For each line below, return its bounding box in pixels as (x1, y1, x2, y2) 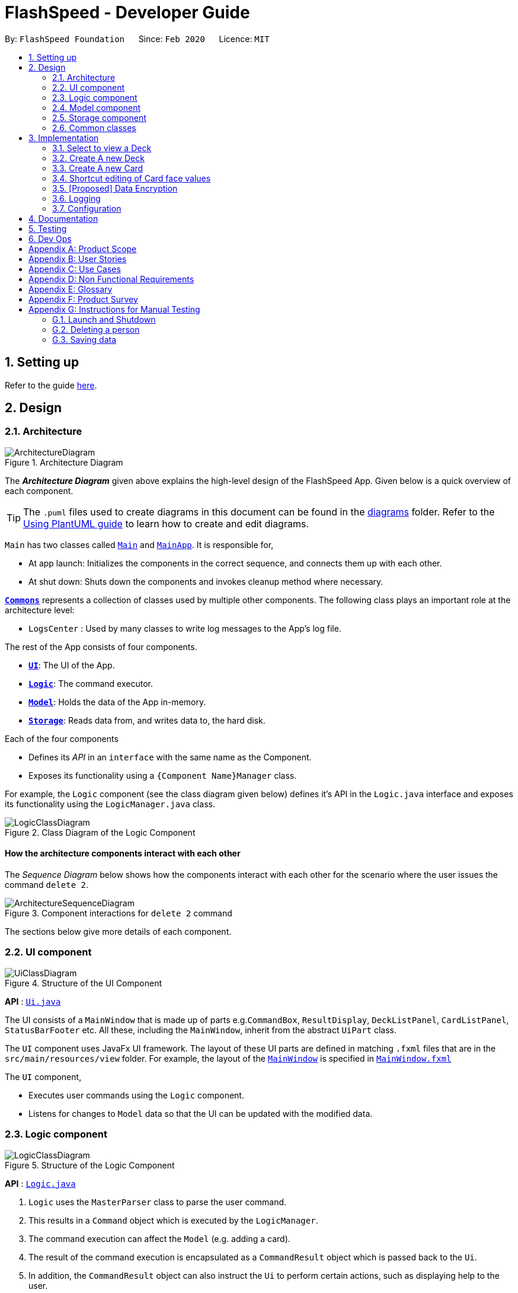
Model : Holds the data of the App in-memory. (28, 696, 206, 707)
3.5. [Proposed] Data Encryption (52, 183, 178, 193)
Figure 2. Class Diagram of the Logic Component (5, 827, 196, 837)
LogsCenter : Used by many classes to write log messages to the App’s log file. (28, 623, 341, 633)
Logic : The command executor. (28, 678, 153, 689)
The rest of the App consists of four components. (5, 641, 197, 652)
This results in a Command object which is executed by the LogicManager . (28, 1215, 318, 1225)
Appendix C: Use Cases (28, 263, 121, 274)
